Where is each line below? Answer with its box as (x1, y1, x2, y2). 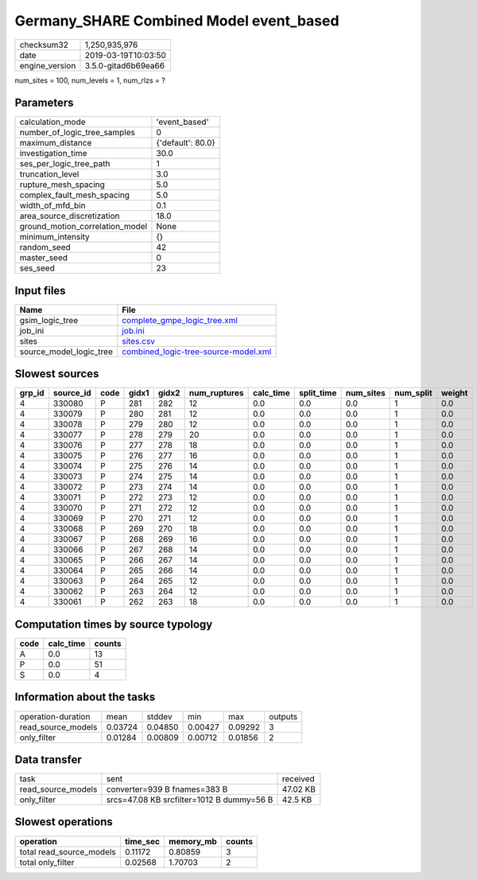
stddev (146, 711, 173, 722)
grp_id (19, 387, 45, 399)
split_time (298, 387, 337, 399)
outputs (269, 711, 298, 722)
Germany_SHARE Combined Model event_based (14, 12, 339, 29)
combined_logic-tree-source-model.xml (122, 346, 272, 357)
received (281, 773, 316, 785)
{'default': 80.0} (156, 138, 216, 149)
